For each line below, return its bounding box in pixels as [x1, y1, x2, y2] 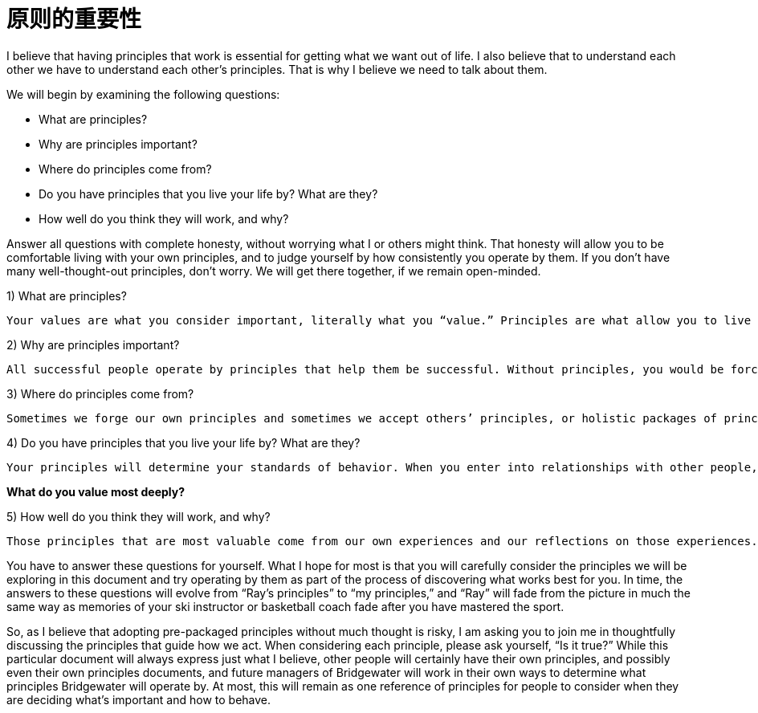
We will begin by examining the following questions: [6, 87, 280, 101]
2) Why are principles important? [6, 337, 180, 352]
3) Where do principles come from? [6, 386, 194, 401]
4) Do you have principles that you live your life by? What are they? [6, 435, 361, 450]
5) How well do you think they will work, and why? [6, 509, 271, 524]
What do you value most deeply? [6, 484, 185, 499]
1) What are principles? [6, 288, 127, 303]
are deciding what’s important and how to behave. [6, 692, 271, 707]
